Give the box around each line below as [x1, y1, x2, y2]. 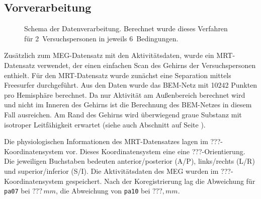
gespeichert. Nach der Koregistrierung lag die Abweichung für [65, 175, 255, 186]
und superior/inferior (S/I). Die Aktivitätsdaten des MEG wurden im [4, 165, 219, 176]
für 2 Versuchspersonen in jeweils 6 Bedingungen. [24, 33, 179, 43]
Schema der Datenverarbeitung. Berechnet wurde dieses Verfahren [24, 23, 228, 34]
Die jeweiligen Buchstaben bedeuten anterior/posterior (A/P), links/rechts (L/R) [4, 156, 255, 166]
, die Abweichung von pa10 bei [56, 185, 150, 196]
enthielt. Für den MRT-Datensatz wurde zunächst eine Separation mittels [4, 70, 231, 80]
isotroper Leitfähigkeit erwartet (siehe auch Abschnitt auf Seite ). [4, 119, 206, 129]
